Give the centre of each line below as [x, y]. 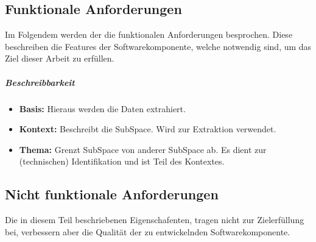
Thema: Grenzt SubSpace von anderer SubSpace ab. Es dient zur [143, 149]
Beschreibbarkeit [40, 82]
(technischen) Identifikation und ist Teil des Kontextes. [122, 161]
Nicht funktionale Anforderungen [112, 194]
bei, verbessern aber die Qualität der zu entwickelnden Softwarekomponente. [148, 231]
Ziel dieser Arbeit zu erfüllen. [60, 58]
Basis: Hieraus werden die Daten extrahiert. [102, 108]
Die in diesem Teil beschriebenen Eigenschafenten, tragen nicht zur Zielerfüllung [155, 220]
